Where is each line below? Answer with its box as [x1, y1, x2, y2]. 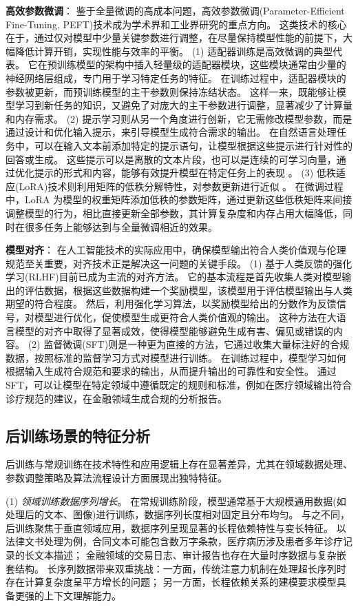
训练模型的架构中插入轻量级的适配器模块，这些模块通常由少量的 [56, 57, 346, 72]
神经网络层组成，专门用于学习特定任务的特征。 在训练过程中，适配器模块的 [6, 70, 346, 85]
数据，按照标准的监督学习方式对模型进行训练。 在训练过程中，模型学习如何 [6, 350, 346, 364]
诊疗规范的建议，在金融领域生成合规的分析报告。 [6, 391, 227, 405]
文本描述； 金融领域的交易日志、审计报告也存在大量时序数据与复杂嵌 [34, 547, 346, 562]
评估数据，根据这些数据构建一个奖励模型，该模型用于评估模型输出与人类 [24, 282, 352, 297]
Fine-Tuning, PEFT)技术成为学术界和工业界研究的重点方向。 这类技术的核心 [6, 17, 347, 31]
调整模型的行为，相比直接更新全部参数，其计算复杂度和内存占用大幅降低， [6, 205, 343, 220]
